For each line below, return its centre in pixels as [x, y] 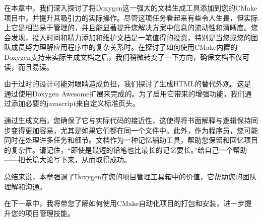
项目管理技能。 [50, 213]
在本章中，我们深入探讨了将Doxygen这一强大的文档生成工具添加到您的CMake [131, 8]
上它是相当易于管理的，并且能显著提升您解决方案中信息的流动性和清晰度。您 [131, 27]
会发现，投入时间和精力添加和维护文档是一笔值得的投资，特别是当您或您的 [127, 37]
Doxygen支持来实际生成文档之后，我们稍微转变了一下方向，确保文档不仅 [123, 57]
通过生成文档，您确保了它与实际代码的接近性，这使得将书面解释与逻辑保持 [127, 120]
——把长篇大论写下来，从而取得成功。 [68, 159]
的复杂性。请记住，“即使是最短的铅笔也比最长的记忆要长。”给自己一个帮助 [126, 149]
